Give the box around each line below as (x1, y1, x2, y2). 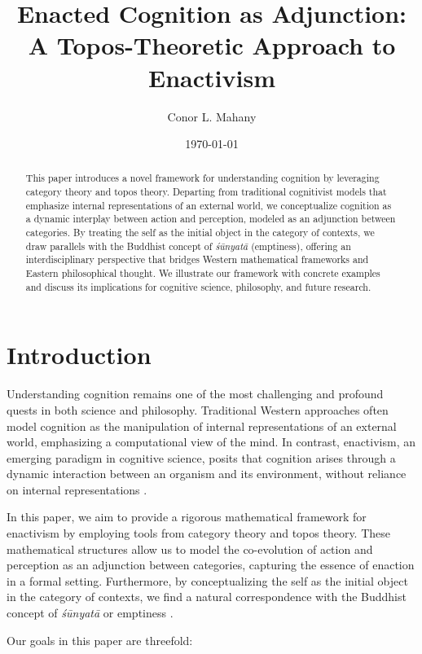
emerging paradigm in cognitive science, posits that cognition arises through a (7, 449, 396, 466)
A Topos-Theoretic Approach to (28, 29, 396, 62)
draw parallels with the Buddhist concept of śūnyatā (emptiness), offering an (25, 239, 351, 252)
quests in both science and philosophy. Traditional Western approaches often (7, 401, 389, 418)
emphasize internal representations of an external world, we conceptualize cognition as (25, 198, 392, 212)
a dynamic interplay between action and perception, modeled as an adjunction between (25, 212, 396, 226)
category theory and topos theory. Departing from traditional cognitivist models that (25, 185, 387, 199)
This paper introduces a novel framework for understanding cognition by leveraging (25, 171, 380, 185)
